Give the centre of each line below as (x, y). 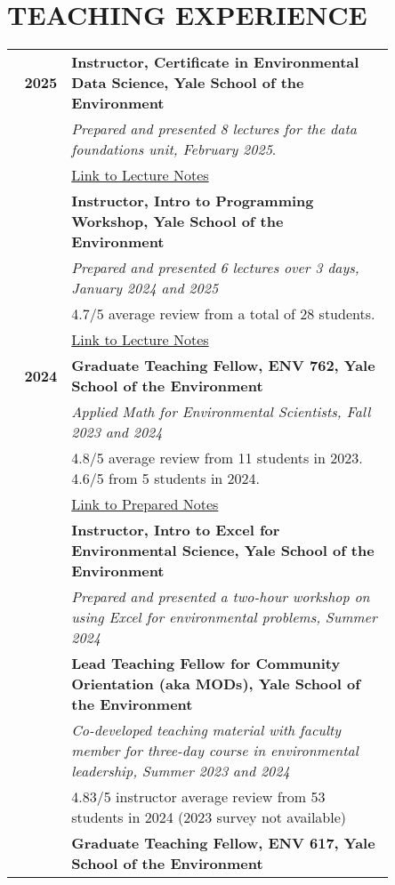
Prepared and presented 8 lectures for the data (214, 129)
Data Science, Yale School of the (188, 83)
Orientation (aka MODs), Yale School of (216, 684)
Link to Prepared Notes (145, 504)
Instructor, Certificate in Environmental (215, 62)
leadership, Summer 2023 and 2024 (181, 771)
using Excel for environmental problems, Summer (224, 617)
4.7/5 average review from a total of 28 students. (223, 314)
